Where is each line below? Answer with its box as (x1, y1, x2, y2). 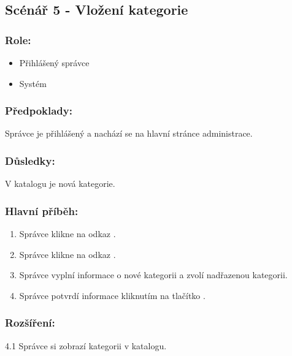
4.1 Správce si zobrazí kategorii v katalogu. (5, 339, 167, 352)
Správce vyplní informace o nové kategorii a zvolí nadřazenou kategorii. (19, 268, 288, 281)
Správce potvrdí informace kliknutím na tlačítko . (19, 289, 206, 301)
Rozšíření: (5, 315, 55, 330)
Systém (19, 77, 47, 89)
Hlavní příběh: (5, 203, 79, 218)
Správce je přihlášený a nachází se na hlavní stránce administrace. (5, 127, 253, 140)
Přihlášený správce (19, 56, 90, 69)
